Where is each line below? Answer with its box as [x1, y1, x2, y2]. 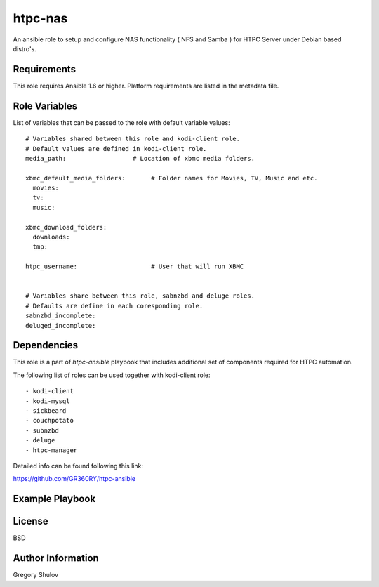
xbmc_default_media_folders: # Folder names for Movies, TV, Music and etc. [25, 174, 318, 182]
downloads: [32, 233, 70, 242]
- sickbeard [25, 407, 67, 415]
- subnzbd [25, 426, 59, 435]
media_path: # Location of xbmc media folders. [25, 154, 255, 162]
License [13, 515, 48, 527]
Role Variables [13, 100, 77, 112]
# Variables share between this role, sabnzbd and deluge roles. [25, 292, 255, 300]
